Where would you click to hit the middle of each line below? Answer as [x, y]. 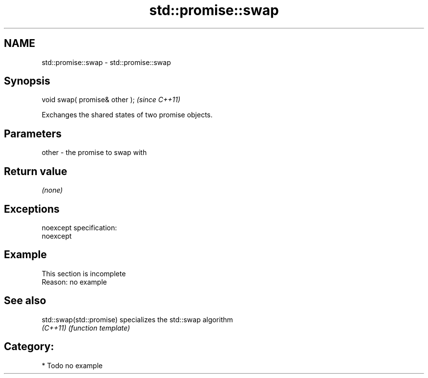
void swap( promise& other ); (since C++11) [111, 100]
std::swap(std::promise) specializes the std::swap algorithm [137, 319]
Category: [29, 347]
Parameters [33, 133]
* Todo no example [72, 365]
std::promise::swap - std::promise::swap [106, 62]
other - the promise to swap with [94, 153]
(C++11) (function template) [86, 328]
